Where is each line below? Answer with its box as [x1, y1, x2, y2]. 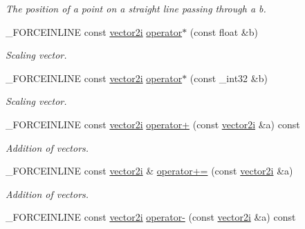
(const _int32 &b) [190, 70, 268, 85]
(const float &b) [190, 24, 258, 39]
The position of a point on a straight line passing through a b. [6, 1, 266, 15]
